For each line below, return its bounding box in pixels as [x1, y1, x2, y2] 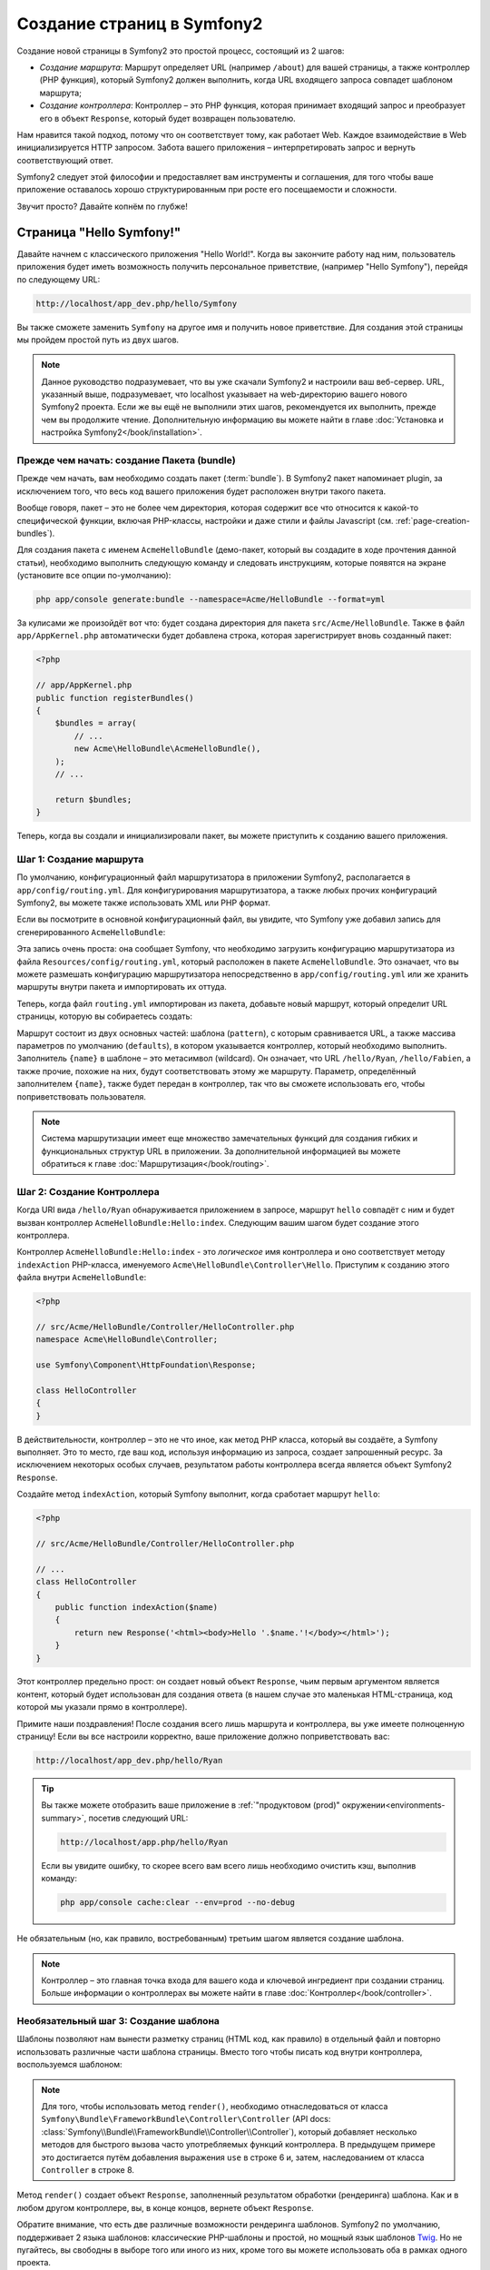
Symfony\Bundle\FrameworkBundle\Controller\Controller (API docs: [41, 2114, 331, 2125]
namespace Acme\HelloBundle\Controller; [35, 1335, 218, 1345]
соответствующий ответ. [16, 154, 113, 165]
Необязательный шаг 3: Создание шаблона [16, 2015, 220, 2028]
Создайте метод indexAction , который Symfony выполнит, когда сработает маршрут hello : [16, 1489, 381, 1500]
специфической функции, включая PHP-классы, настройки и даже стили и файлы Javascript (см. [16, 515, 394, 526]
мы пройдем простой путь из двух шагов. [16, 334, 180, 345]
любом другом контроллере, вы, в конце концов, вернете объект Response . [16, 2202, 314, 2213]
